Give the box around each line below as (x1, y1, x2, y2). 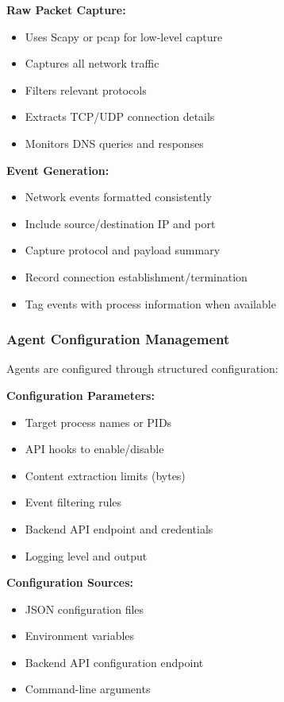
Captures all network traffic (25, 55, 159, 72)
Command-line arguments (25, 681, 151, 697)
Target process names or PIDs (25, 413, 172, 430)
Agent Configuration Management (6, 329, 230, 349)
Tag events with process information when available (25, 295, 276, 312)
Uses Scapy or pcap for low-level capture (25, 28, 223, 45)
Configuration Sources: (6, 574, 134, 591)
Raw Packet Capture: (6, 2, 126, 17)
